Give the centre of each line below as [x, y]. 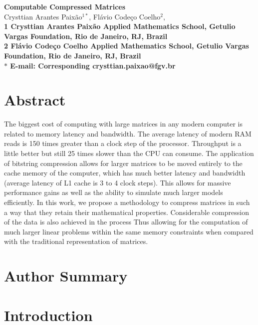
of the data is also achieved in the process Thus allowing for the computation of [126, 222]
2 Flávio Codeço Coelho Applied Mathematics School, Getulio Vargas [127, 46]
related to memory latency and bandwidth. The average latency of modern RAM [128, 133]
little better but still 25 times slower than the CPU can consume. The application [129, 153]
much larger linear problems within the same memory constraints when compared [129, 231]
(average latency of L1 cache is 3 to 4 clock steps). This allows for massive [118, 182]
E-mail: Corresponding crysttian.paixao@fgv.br [93, 65]
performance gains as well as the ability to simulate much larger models [114, 192]
